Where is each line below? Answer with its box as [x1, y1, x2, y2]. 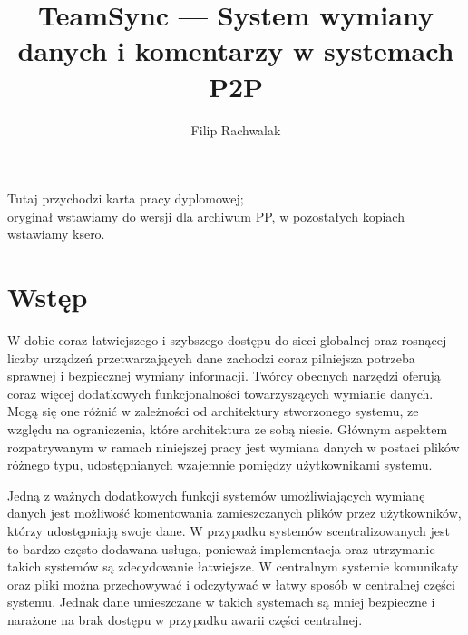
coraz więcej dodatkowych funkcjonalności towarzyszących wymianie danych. [7, 383, 434, 402]
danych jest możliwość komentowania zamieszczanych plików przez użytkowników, [7, 503, 462, 522]
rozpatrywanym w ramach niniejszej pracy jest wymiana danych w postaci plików [7, 437, 460, 456]
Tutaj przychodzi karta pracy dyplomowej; [7, 189, 244, 208]
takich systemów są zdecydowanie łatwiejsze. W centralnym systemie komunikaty [7, 557, 459, 576]
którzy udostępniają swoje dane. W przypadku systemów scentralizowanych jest [7, 521, 450, 540]
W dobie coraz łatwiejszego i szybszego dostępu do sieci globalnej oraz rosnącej [7, 331, 447, 349]
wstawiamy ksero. [7, 224, 105, 243]
